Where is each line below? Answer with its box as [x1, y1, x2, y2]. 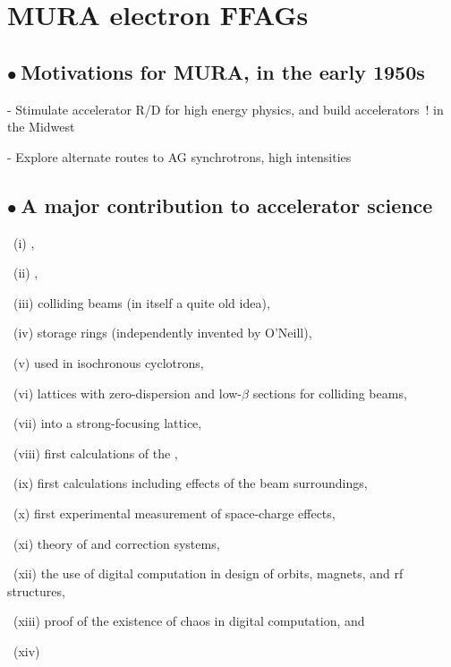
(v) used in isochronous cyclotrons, [13, 353, 204, 372]
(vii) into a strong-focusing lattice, [13, 414, 202, 432]
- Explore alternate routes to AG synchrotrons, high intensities [7, 147, 352, 166]
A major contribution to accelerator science [21, 191, 433, 218]
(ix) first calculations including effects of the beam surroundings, [13, 474, 368, 492]
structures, [7, 581, 65, 600]
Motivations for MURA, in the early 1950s [21, 57, 425, 85]
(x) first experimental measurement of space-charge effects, [13, 503, 336, 522]
